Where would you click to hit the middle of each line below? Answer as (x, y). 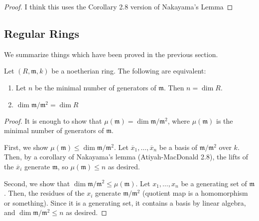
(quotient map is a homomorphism (195, 193)
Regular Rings (42, 33)
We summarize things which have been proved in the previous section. (111, 54)
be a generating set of (214, 183)
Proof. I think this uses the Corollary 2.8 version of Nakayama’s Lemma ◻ (119, 6)
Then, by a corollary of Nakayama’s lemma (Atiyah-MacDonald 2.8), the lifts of (126, 157)
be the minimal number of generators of (95, 87)
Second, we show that (37, 183)
